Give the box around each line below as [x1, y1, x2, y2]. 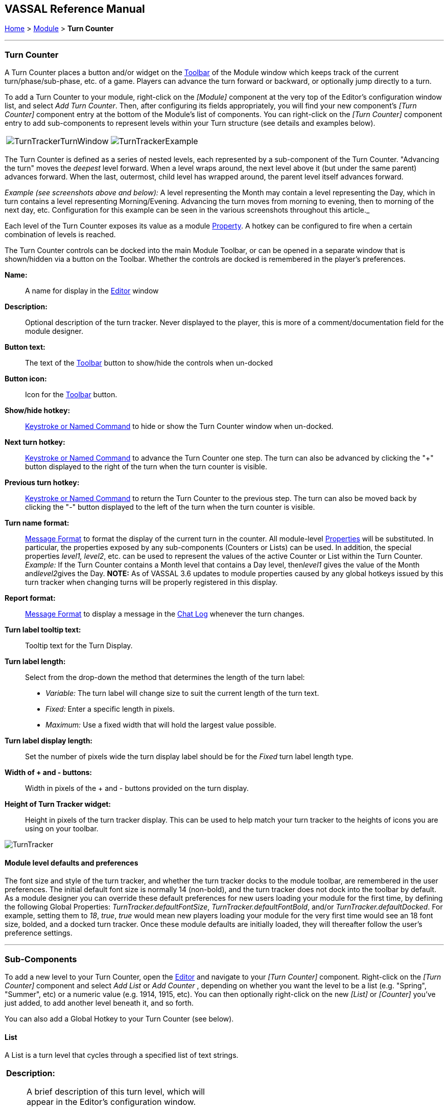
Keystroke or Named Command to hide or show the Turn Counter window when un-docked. [25, 422, 334, 431]
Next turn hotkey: [5, 438, 65, 447]
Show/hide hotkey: [5, 406, 70, 415]
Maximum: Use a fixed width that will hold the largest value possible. [45, 720, 276, 730]
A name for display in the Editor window [25, 286, 159, 296]
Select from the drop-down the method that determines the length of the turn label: [25, 673, 305, 682]
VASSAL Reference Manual [5, 3, 145, 15]
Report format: [5, 594, 56, 603]
